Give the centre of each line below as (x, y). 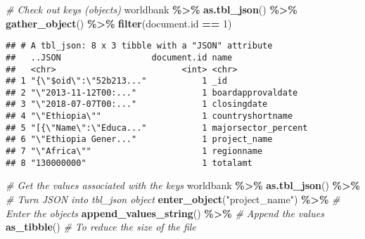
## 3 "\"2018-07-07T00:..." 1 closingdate (137, 104)
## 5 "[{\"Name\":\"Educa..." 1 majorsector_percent (157, 128)
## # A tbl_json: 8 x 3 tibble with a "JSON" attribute (139, 46)
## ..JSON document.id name (119, 57)
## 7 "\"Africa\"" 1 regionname (134, 151)
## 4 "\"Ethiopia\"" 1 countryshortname (149, 116)
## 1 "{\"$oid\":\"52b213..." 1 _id (116, 81)
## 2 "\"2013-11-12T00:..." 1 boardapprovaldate (152, 92)
